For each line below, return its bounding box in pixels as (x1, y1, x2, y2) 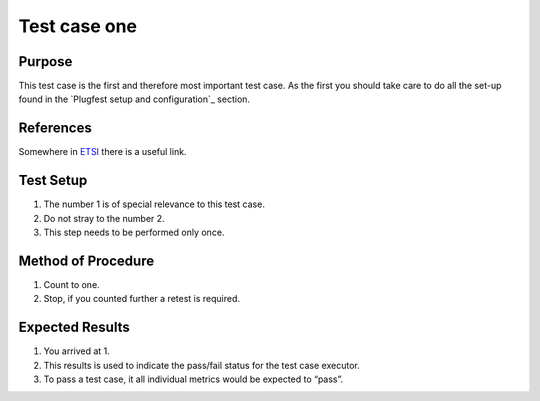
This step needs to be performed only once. (43, 226, 225, 239)
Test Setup (18, 172, 88, 189)
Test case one (18, 15, 138, 37)
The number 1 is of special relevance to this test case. (43, 198, 265, 210)
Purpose (18, 53, 73, 70)
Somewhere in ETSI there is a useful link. (18, 146, 187, 158)
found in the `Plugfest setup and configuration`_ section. (18, 93, 250, 105)
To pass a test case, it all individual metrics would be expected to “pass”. (43, 373, 344, 385)
